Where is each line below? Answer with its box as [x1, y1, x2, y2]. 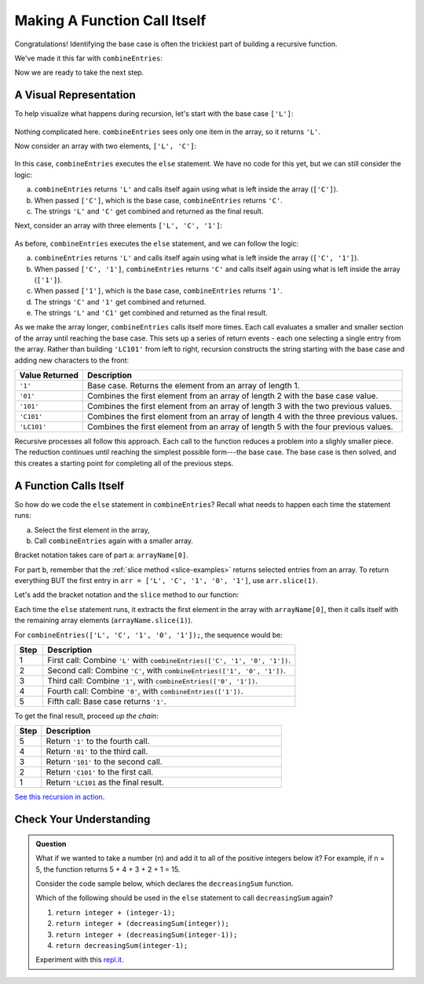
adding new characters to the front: [14, 355, 130, 365]
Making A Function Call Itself [14, 12, 207, 29]
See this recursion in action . [14, 793, 105, 802]
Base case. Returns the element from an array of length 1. [86, 381, 300, 392]
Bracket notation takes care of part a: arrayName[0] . [14, 550, 188, 560]
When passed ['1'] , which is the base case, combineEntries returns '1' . [34, 286, 283, 296]
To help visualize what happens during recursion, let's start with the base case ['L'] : [14, 109, 294, 118]
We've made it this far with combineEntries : [14, 53, 163, 63]
